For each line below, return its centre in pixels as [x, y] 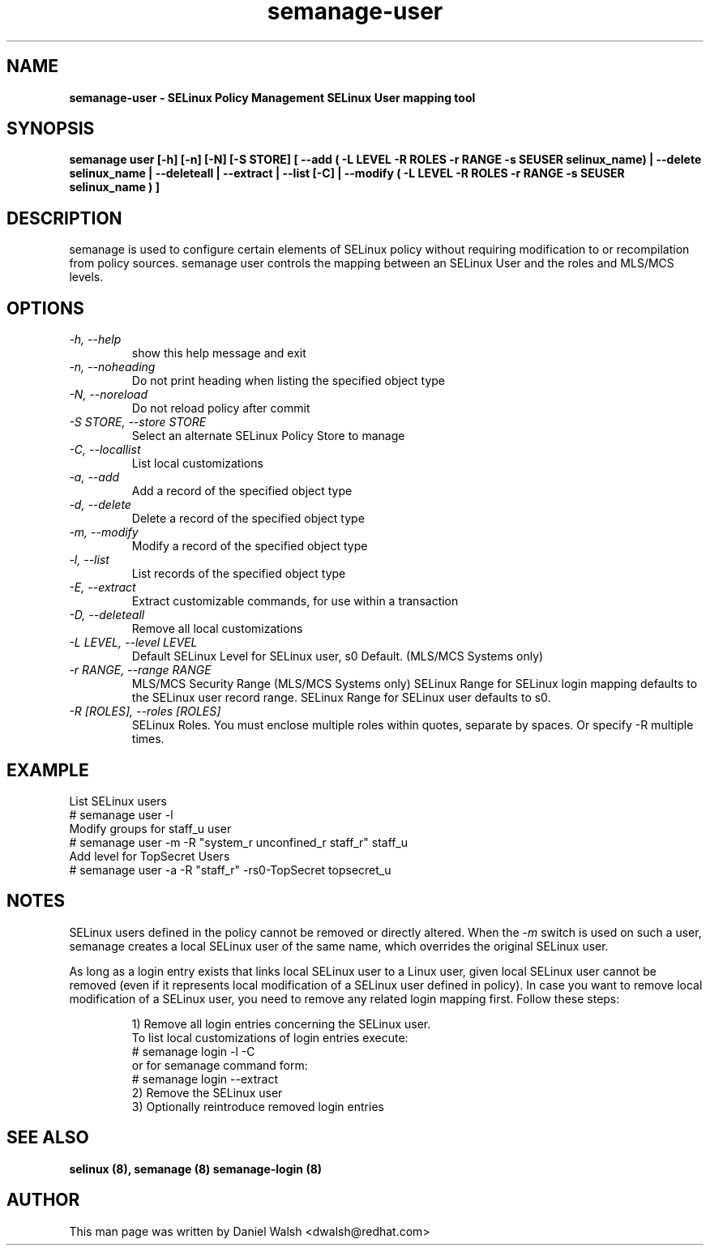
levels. [86, 277]
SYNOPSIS [51, 129]
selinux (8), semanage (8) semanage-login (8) [196, 1169]
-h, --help [95, 340]
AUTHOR [43, 1200]
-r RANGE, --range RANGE [140, 670]
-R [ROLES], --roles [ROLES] [145, 711]
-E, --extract [103, 588]
